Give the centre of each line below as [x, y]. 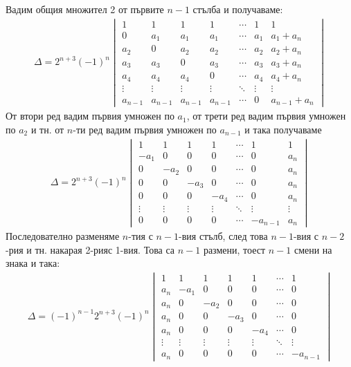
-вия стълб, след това [223, 236]
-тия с [141, 236]
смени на [313, 249]
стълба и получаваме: [238, 9]
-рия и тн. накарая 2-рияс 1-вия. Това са [90, 249]
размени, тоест [234, 249]
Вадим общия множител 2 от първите [85, 9]
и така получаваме [283, 129]
